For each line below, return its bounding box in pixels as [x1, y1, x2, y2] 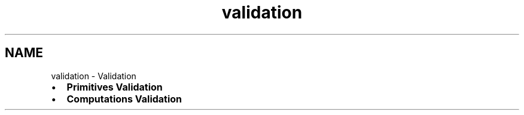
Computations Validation [66, 92, 182, 105]
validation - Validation [51, 70, 136, 81]
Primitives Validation [66, 80, 163, 93]
